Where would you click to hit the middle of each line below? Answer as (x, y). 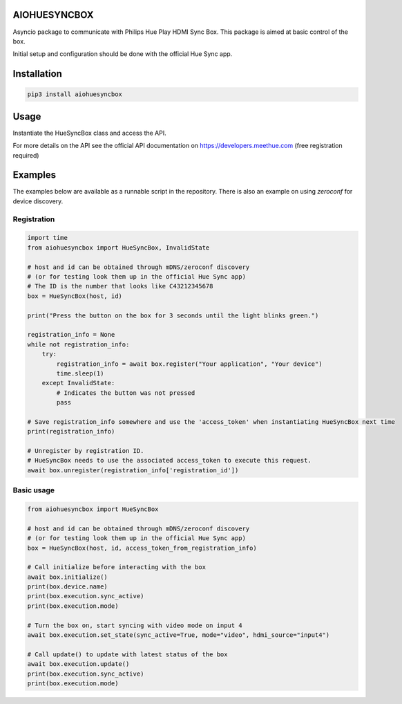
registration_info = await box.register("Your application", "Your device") (189, 364)
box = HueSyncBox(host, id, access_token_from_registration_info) (142, 548)
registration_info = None (71, 335)
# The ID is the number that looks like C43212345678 (120, 286)
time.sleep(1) (80, 373)
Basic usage (34, 490)
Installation (37, 74)
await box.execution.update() (78, 664)
